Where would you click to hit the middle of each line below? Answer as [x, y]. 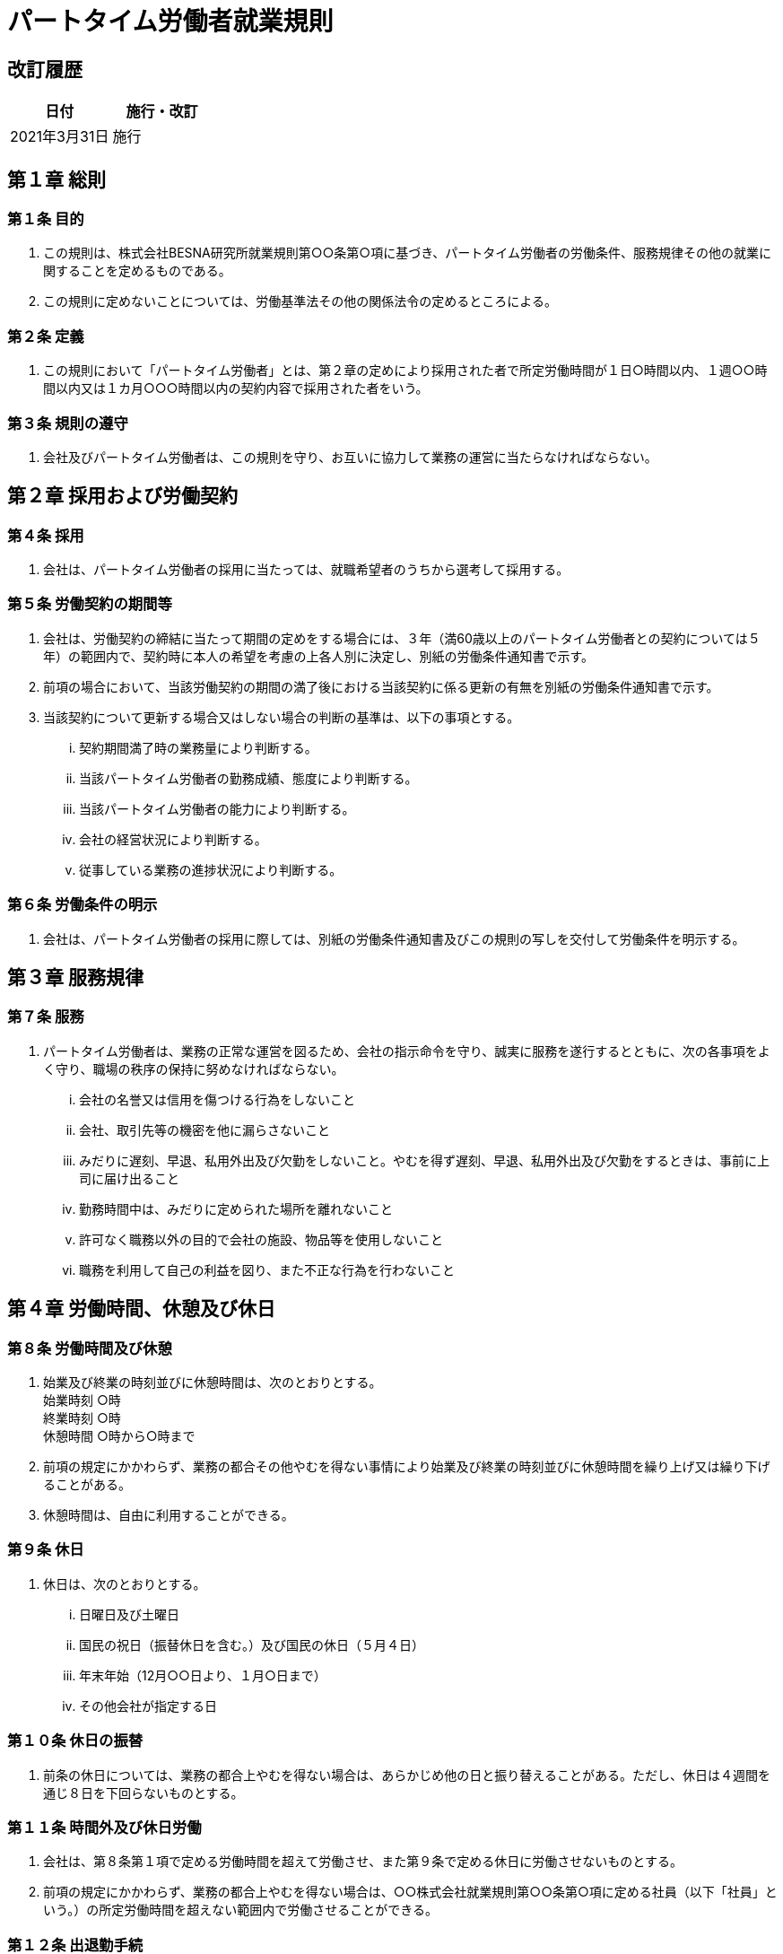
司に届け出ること [129, 1178]
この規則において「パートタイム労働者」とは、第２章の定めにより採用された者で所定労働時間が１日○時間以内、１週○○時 [405, 371]
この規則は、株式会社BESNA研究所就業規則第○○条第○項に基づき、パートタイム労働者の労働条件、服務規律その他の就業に [407, 253]
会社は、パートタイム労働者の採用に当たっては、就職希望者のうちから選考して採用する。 [306, 570]
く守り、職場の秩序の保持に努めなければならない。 [194, 1069]
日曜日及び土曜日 [129, 1614]
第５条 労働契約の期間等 [90, 604]
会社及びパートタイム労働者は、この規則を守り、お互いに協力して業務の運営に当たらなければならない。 [350, 457]
